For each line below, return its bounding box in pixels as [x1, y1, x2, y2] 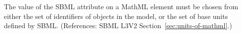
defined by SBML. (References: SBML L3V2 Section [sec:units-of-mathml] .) [4, 20, 232, 31]
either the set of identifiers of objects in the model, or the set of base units [4, 11, 228, 21]
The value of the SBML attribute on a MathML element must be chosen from [4, 1, 239, 11]
